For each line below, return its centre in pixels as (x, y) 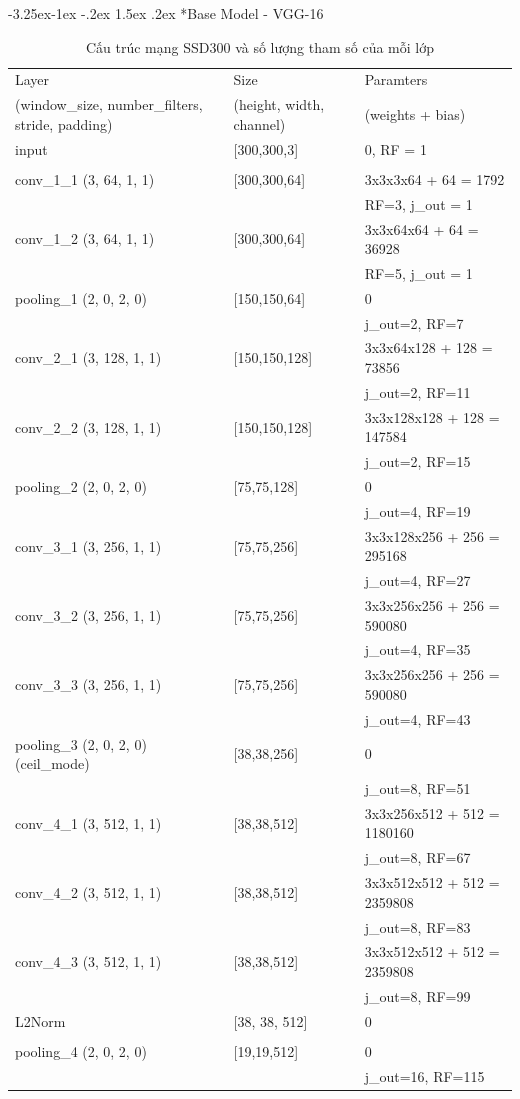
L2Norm (40, 1020)
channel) (259, 123)
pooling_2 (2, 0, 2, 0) (81, 486)
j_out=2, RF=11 (417, 391)
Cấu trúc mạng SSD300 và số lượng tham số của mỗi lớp (260, 46)
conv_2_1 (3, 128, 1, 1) (88, 357)
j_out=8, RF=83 (417, 926)
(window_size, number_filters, (109, 104)
